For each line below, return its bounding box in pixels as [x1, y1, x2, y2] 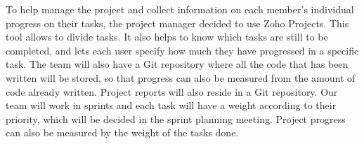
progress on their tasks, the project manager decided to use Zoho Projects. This [6, 15, 349, 30]
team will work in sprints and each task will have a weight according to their [6, 98, 337, 113]
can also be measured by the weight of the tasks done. [6, 125, 239, 140]
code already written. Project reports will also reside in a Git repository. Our [6, 84, 338, 99]
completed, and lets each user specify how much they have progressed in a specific [6, 43, 359, 57]
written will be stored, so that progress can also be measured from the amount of [6, 70, 356, 85]
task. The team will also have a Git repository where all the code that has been [6, 57, 349, 71]
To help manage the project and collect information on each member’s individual [6, 2, 354, 16]
